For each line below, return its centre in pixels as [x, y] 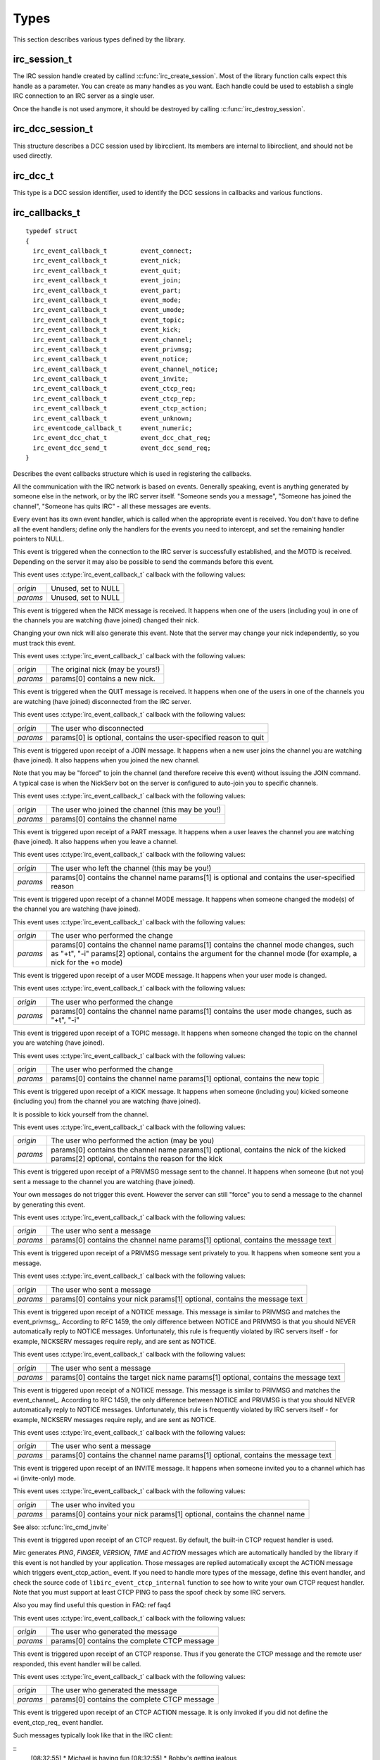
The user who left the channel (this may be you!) [131, 868]
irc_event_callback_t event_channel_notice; [126, 369]
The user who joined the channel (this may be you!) [136, 810]
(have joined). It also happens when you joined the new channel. [106, 760]
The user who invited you [93, 1504]
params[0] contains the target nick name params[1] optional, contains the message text [195, 1377]
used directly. [33, 156]
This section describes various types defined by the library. [99, 39]
